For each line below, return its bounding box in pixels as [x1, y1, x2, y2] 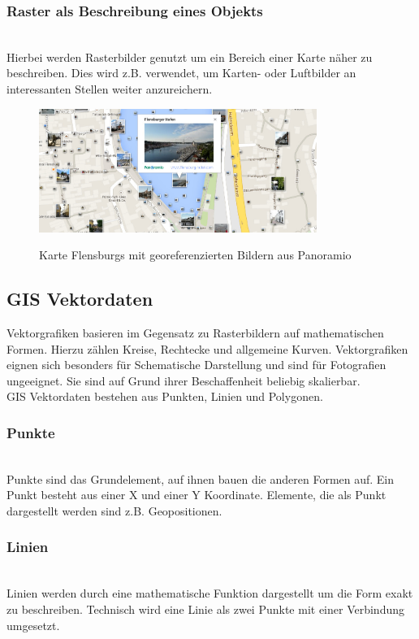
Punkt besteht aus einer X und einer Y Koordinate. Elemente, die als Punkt [6, 486, 387, 503]
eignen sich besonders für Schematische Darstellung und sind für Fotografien [6, 356, 387, 373]
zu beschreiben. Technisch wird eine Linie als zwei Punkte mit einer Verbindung [6, 600, 404, 617]
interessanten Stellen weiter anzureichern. [6, 80, 213, 97]
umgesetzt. [6, 616, 60, 633]
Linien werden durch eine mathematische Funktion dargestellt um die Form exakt [6, 585, 413, 602]
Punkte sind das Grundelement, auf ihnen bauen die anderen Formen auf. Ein [6, 470, 395, 487]
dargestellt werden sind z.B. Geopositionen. [6, 502, 222, 519]
